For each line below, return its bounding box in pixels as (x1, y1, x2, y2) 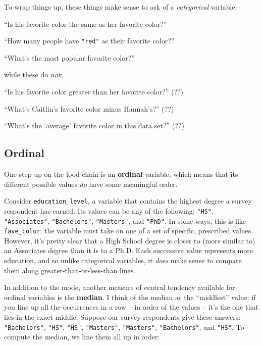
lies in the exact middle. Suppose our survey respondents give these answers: (4, 311, 241, 322)
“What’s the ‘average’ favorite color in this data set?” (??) (4, 120, 184, 131)
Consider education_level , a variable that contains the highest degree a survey (4, 195, 252, 206)
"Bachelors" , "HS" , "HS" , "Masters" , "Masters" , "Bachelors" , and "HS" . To (4, 321, 244, 332)
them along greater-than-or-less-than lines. (4, 265, 136, 275)
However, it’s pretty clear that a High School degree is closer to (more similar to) (4, 235, 255, 245)
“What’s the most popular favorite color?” (4, 52, 135, 63)
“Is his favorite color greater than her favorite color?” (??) (4, 86, 184, 97)
